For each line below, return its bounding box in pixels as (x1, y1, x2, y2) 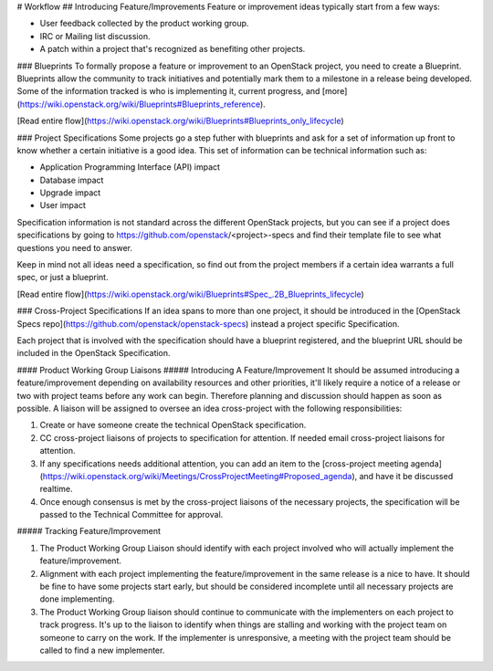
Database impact (39, 174, 104, 185)
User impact (39, 200, 86, 211)
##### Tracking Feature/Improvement (16, 526, 162, 537)
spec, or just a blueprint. (16, 272, 109, 283)
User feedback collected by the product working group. (39, 18, 249, 29)
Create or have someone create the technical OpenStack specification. (39, 420, 307, 431)
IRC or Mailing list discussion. (39, 30, 151, 41)
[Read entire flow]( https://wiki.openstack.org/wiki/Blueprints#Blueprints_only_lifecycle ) (16, 115, 344, 127)
